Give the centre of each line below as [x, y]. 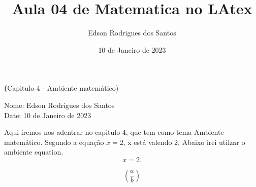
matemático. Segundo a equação [54, 142]
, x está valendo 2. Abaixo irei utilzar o [184, 142]
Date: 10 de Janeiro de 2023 [48, 115]
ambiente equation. [34, 152]
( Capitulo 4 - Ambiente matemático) [61, 88]
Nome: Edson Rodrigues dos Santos [59, 105]
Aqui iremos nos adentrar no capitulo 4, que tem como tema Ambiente [114, 132]
